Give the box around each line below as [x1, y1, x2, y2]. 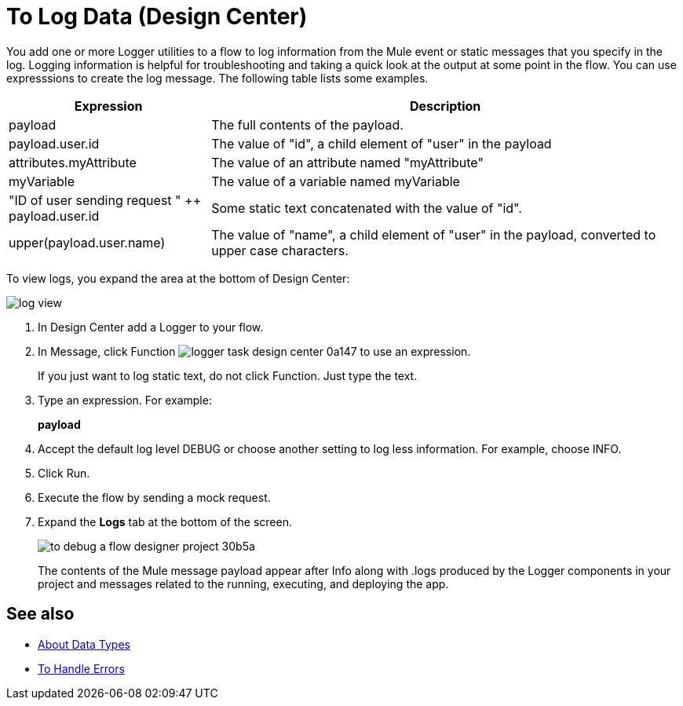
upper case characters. [211, 242, 349, 258]
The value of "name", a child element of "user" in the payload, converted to [211, 226, 656, 243]
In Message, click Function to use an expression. [38, 344, 471, 358]
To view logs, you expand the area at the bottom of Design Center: [6, 271, 350, 285]
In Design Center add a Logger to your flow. [38, 320, 264, 334]
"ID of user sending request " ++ [9, 192, 202, 208]
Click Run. [38, 466, 90, 480]
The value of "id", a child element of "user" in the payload [211, 135, 552, 152]
